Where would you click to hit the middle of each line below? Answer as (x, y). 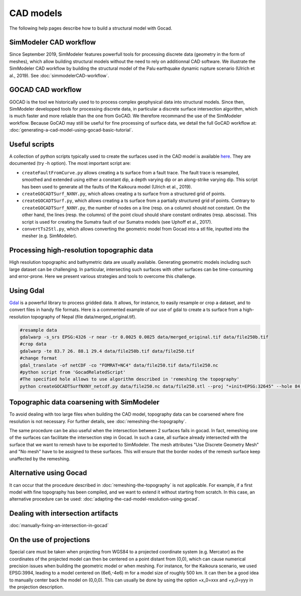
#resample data (38, 330)
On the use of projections (50, 540)
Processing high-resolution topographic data (81, 251)
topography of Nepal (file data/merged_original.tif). (84, 317)
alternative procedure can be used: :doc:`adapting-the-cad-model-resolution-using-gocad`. (105, 499)
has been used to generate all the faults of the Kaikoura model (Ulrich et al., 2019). (107, 186)
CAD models (36, 13)
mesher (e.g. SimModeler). (49, 236)
